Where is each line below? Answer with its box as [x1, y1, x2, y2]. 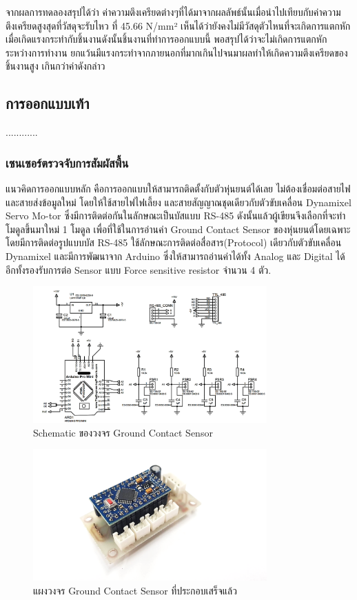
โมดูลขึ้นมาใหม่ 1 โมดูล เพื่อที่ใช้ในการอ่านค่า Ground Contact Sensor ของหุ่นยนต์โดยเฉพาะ [6, 221, 351, 236]
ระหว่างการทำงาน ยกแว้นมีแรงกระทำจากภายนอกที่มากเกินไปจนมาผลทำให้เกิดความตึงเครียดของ [6, 45, 348, 59]
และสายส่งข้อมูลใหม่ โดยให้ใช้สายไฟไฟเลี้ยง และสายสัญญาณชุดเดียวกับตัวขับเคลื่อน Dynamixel [6, 194, 351, 209]
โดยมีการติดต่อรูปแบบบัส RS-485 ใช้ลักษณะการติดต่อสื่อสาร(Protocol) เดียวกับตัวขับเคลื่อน [6, 235, 342, 250]
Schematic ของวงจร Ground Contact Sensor [33, 425, 213, 439]
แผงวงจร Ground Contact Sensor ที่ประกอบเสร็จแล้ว [33, 583, 237, 597]
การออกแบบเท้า [6, 92, 90, 114]
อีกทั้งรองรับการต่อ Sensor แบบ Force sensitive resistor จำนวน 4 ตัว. [6, 262, 272, 277]
